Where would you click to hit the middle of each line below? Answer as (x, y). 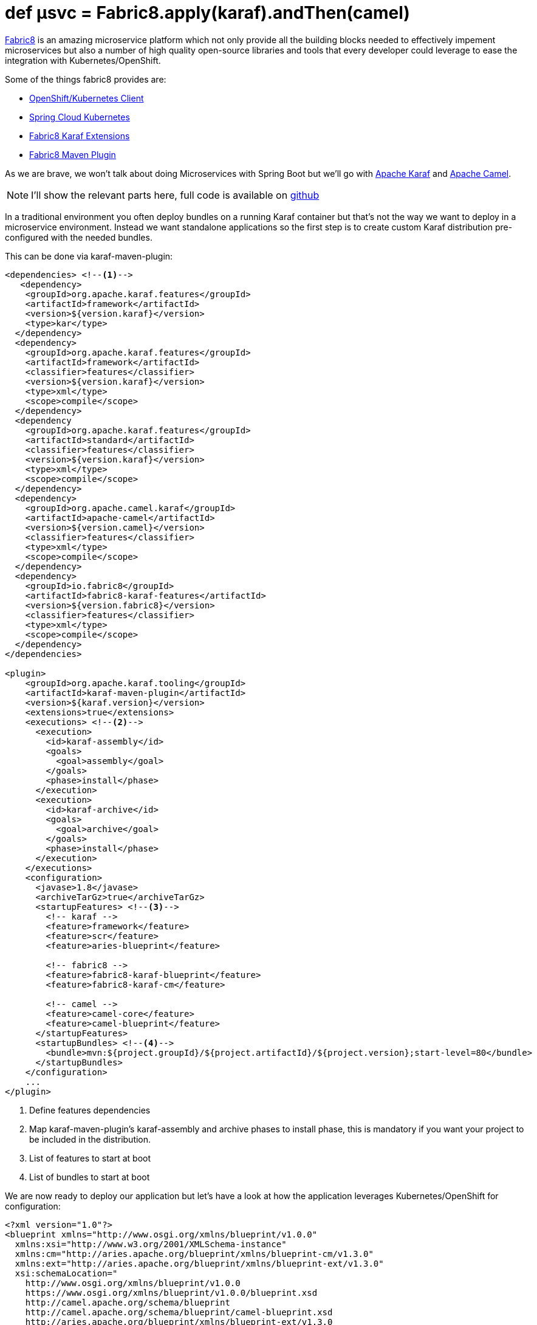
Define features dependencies (90, 1110)
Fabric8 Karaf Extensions (80, 136)
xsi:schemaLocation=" (66, 1273)
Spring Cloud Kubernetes (80, 117)
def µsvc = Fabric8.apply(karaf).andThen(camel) (207, 13)
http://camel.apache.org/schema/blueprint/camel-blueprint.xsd (179, 1312)
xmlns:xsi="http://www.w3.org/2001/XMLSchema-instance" (151, 1244)
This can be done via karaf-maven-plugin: (89, 256)
